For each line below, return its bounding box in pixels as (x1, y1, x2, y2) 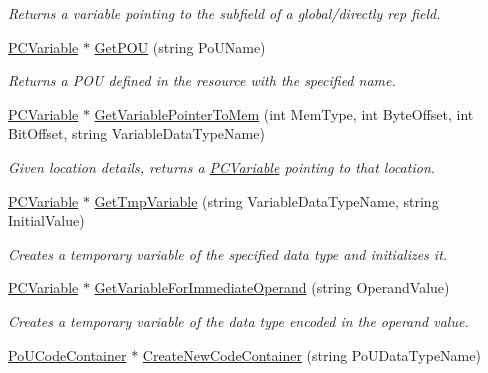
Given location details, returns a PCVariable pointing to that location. (8, 156, 436, 177)
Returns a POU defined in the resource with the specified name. (8, 70, 396, 91)
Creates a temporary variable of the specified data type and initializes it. (8, 243, 448, 264)
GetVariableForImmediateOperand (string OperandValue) (94, 277, 450, 298)
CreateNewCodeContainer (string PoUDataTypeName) (142, 344, 481, 365)
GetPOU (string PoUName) (94, 36, 266, 57)
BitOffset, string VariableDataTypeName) (8, 123, 265, 144)
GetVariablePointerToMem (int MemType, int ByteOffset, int (94, 103, 474, 124)
